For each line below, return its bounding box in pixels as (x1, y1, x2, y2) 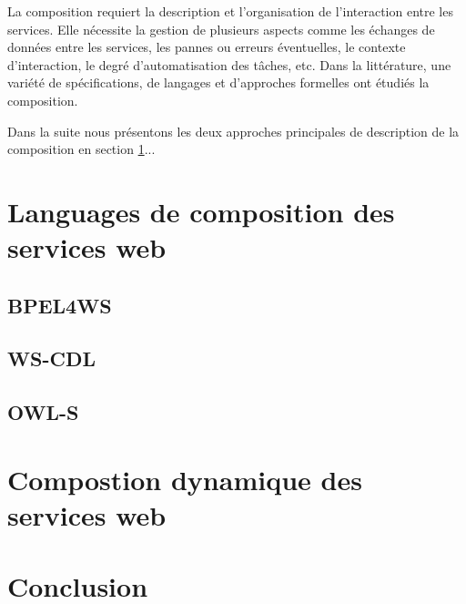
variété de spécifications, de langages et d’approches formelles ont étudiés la (7, 73, 430, 92)
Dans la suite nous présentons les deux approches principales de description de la (7, 121, 460, 140)
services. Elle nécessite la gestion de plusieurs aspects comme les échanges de (7, 19, 435, 38)
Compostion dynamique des (7, 460, 362, 497)
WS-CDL (7, 344, 96, 373)
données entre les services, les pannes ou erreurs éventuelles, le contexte (7, 37, 406, 56)
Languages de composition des (7, 192, 395, 230)
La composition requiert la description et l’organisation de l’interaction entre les (7, 2, 453, 20)
